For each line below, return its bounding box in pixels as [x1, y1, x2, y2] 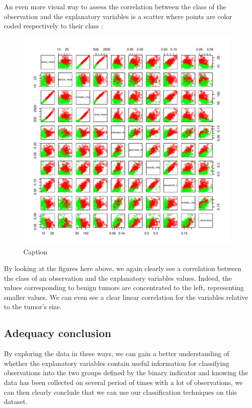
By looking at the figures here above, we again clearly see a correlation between [4, 263, 241, 273]
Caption [23, 247, 48, 257]
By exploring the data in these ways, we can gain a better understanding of [4, 348, 230, 359]
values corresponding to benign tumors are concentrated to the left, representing [4, 282, 244, 293]
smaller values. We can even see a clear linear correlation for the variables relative [4, 292, 249, 302]
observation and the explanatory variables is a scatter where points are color [4, 11, 233, 21]
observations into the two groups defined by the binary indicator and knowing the [4, 367, 248, 378]
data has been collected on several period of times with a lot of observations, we [4, 377, 243, 387]
